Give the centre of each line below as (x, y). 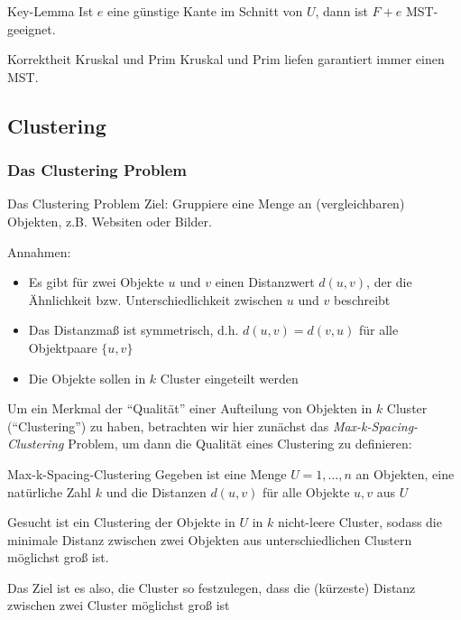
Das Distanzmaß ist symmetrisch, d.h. (134, 330)
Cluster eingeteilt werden (229, 378)
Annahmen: (39, 251)
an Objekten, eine (405, 473)
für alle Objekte (306, 491)
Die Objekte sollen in (87, 378)
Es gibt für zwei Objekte (96, 282)
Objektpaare (63, 347)
